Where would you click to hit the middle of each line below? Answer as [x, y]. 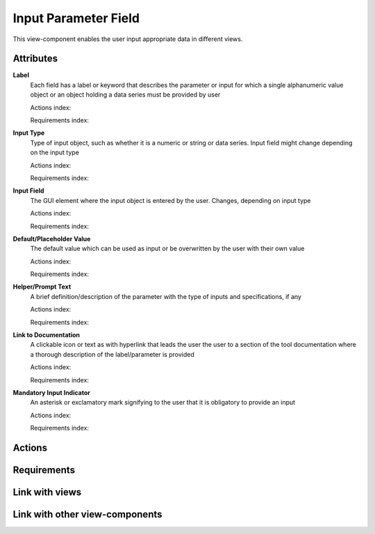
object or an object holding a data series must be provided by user [125, 95]
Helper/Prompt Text [42, 287]
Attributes [35, 59]
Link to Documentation [46, 335]
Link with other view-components [87, 515]
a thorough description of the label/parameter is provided [112, 354]
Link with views [47, 493]
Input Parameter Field [76, 18]
